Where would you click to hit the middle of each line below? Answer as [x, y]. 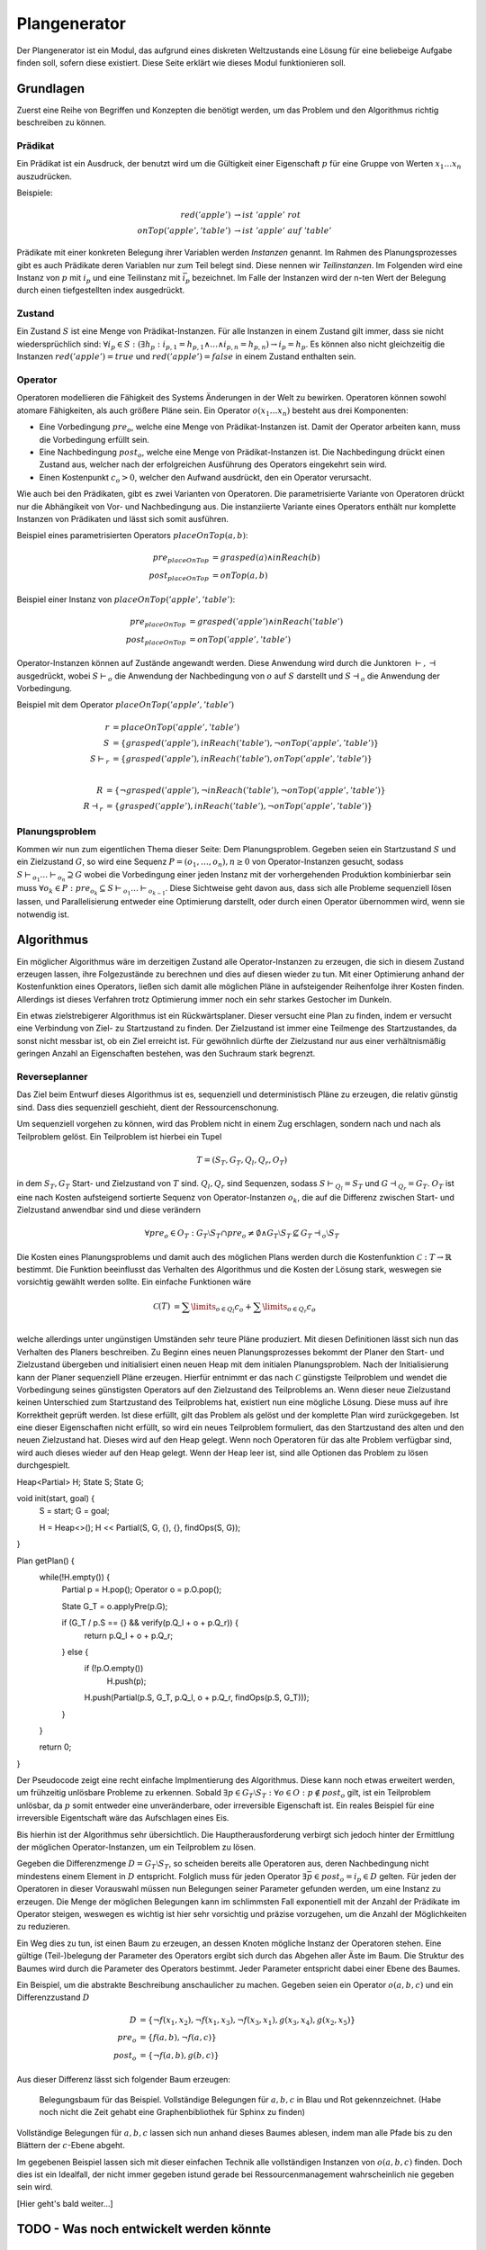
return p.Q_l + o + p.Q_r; [129, 1635]
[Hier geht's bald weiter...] [65, 2203]
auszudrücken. [44, 176]
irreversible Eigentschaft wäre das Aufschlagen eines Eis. [123, 1818]
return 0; [55, 1747]
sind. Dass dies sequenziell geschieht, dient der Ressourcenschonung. [148, 1107]
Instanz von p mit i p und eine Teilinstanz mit [99, 279]
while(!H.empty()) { [75, 1577]
